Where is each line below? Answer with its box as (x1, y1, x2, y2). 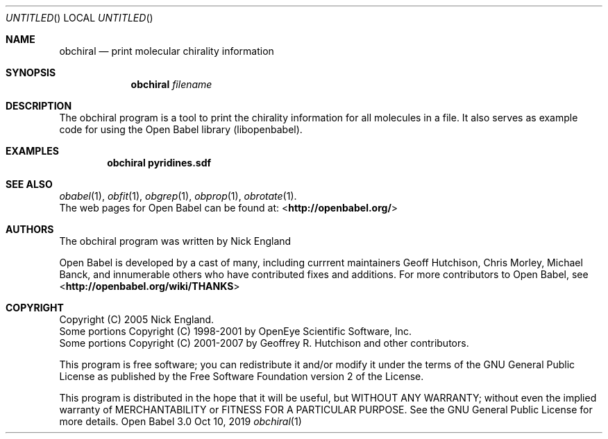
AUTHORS (6, 223, 54, 235)
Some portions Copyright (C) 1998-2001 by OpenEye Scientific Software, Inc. (59, 325, 412, 337)
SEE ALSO (6, 178, 53, 190)
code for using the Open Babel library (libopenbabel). (59, 123, 303, 135)
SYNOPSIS (6, 67, 56, 78)
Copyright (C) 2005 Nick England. (59, 313, 214, 325)
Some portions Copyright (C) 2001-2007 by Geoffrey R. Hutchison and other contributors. (59, 337, 469, 349)
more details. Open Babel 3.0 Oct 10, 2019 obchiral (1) (59, 415, 302, 427)
